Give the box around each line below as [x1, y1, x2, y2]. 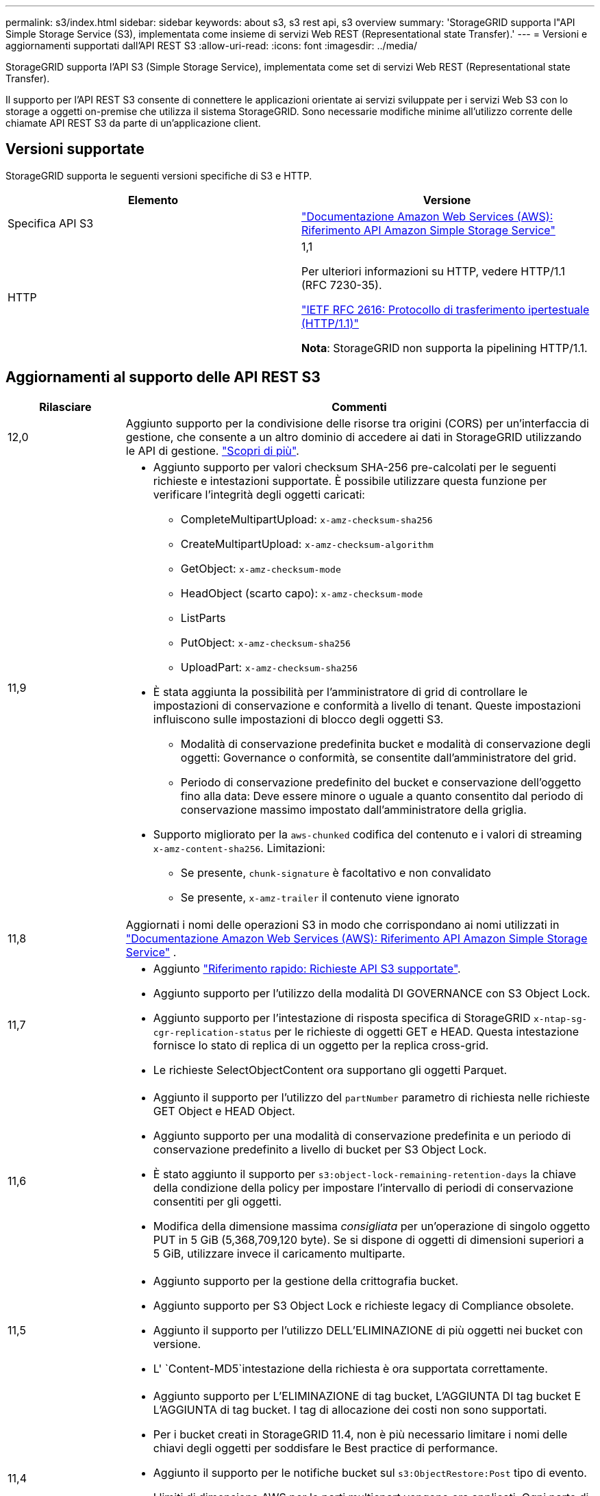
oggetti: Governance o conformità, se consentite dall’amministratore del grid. [180, 750, 577, 764]
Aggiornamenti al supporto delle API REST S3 [5, 369, 321, 386]
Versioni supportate [5, 140, 145, 158]
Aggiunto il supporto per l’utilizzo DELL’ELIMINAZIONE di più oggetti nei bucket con [153, 1323, 583, 1337]
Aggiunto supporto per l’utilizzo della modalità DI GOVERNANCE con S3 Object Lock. [153, 986, 590, 1000]
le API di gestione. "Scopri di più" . [125, 443, 299, 458]
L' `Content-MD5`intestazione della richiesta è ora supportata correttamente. [153, 1361, 548, 1375]
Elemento [127, 192, 179, 207]
